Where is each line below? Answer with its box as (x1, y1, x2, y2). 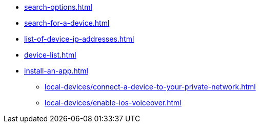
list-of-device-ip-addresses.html (24, 34, 134, 43)
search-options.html (24, 3, 92, 11)
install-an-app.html (24, 66, 88, 75)
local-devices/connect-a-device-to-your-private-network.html (45, 82, 256, 91)
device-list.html (24, 50, 76, 59)
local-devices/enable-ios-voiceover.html (45, 98, 182, 107)
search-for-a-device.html (24, 19, 110, 27)
